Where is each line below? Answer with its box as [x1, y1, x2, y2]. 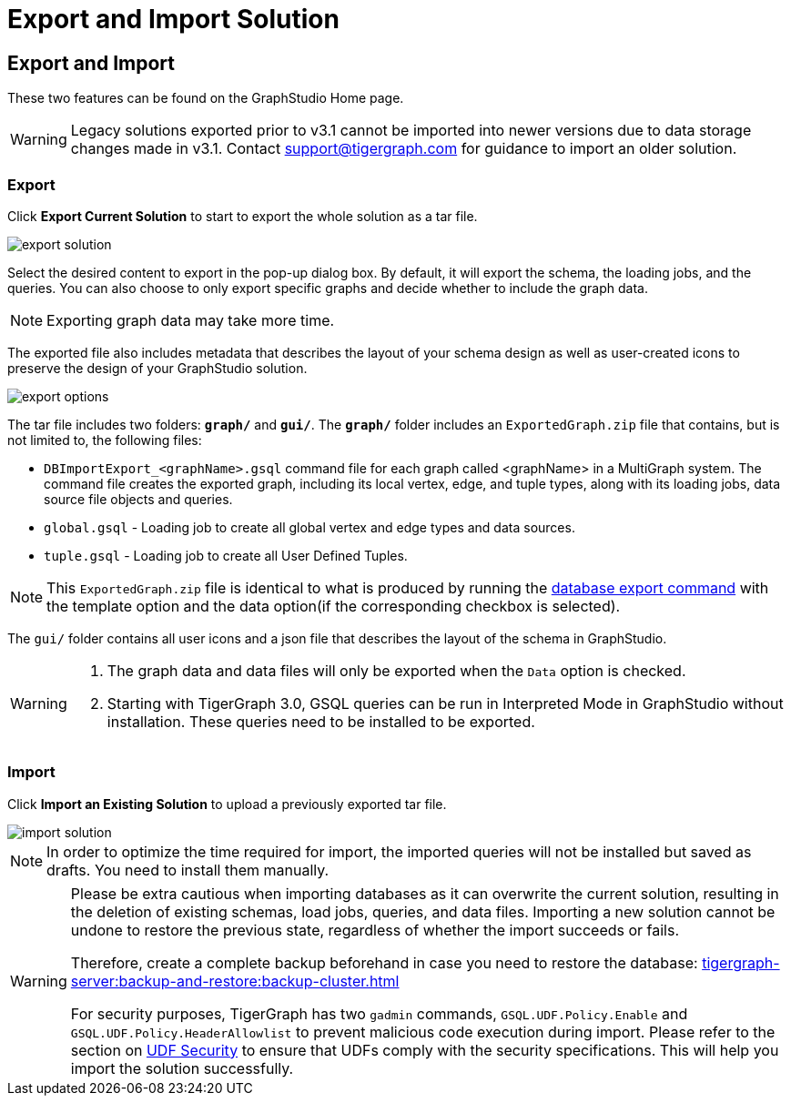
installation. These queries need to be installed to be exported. [106, 712, 535, 731]
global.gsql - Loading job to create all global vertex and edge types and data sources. [44, 519, 575, 535]
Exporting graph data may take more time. [46, 310, 335, 329]
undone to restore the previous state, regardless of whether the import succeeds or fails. [70, 920, 680, 939]
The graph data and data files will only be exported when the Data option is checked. [106, 661, 686, 680]
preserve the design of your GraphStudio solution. [7, 359, 308, 376]
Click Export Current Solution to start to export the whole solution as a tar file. [7, 207, 478, 224]
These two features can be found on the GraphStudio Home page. [7, 90, 404, 106]
